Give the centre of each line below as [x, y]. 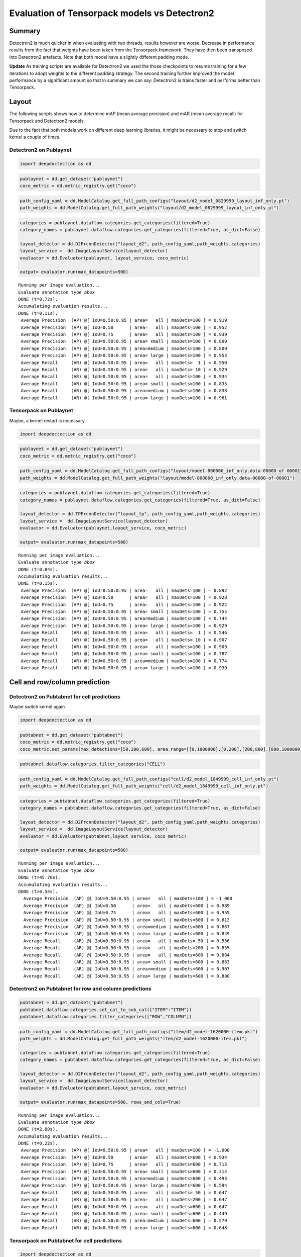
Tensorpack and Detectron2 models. [47, 121]
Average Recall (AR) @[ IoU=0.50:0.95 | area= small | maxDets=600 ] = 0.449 [124, 1214]
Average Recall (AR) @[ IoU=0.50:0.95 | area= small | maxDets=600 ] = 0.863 [127, 962]
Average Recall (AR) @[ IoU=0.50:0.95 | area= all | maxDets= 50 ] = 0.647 [124, 1192]
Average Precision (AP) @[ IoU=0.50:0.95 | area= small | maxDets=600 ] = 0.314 [124, 1171]
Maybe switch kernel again [37, 707]
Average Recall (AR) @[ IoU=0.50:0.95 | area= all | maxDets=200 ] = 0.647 [124, 1200]
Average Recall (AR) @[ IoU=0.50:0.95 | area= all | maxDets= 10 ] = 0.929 [124, 369]
